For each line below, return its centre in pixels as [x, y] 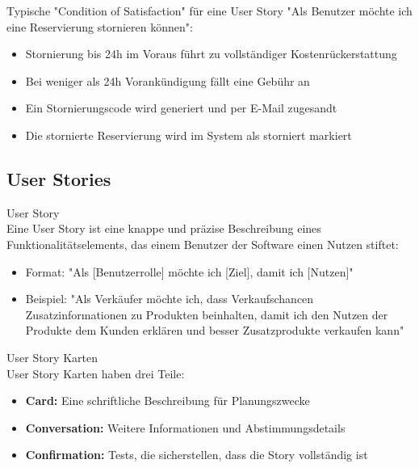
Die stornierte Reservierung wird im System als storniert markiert [189, 135]
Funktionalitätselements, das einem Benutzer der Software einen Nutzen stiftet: [203, 244]
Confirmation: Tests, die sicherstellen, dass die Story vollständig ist [197, 455]
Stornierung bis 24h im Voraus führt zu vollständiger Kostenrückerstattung [211, 54]
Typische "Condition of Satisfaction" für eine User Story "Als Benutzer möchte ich [209, 11]
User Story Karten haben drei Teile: [96, 373]
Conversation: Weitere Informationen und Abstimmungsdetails [185, 427]
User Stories [59, 178]
